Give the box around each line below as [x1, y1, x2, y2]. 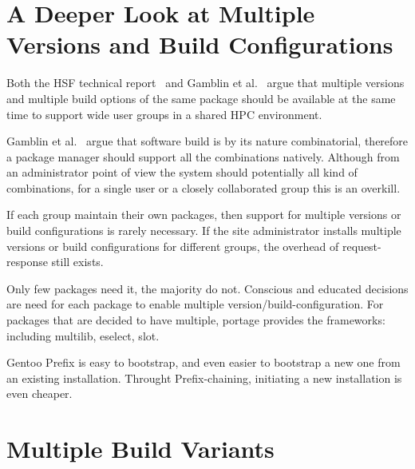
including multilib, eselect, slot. [6, 327, 160, 344]
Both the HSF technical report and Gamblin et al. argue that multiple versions [6, 74, 405, 91]
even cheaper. [6, 385, 73, 402]
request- [342, 237, 381, 254]
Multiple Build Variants [6, 432, 275, 465]
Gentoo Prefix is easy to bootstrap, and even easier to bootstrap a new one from [6, 354, 401, 371]
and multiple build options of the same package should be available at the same [6, 89, 396, 106]
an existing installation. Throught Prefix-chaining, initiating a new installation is [6, 369, 402, 386]
